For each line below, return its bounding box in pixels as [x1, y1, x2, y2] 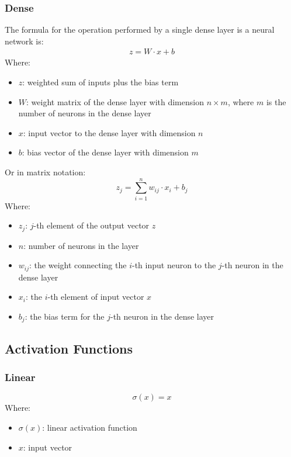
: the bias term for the [25, 310, 105, 322]
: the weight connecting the [29, 259, 127, 271]
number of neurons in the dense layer [18, 107, 151, 119]
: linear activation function [42, 421, 137, 434]
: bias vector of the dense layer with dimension [22, 146, 189, 158]
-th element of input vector [47, 290, 144, 303]
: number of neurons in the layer [23, 239, 139, 251]
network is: [5, 34, 44, 47]
